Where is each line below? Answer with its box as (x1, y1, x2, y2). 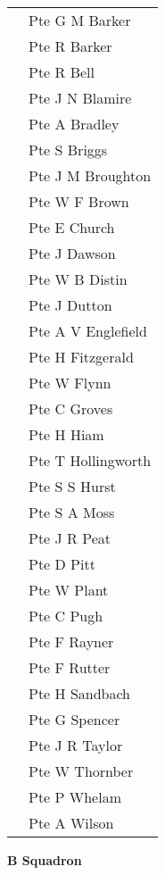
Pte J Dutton (29, 295, 112, 315)
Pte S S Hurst (29, 476, 116, 496)
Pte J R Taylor (29, 735, 123, 755)
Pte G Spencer (29, 709, 120, 729)
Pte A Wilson (29, 812, 114, 833)
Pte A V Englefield (29, 321, 147, 341)
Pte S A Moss (29, 502, 115, 522)
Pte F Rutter (29, 657, 111, 678)
